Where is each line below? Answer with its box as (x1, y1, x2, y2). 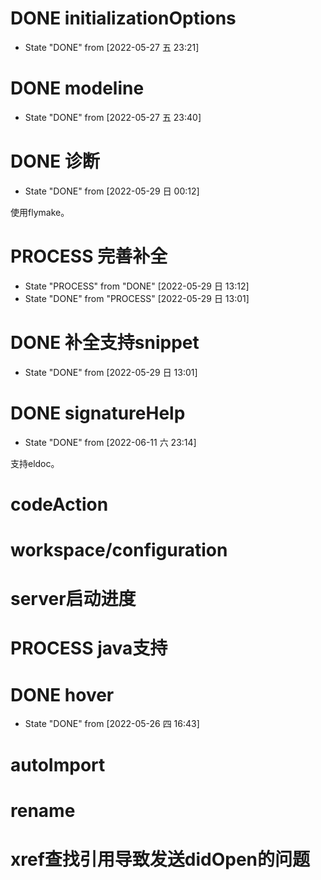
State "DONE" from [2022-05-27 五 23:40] (24, 111, 202, 123)
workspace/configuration (10, 539, 228, 561)
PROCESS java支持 (10, 637, 168, 660)
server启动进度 (10, 588, 137, 611)
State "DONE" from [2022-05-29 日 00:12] (24, 185, 200, 197)
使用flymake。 (10, 206, 70, 218)
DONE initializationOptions (10, 7, 237, 30)
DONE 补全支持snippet (10, 331, 200, 354)
